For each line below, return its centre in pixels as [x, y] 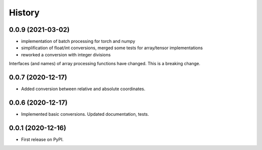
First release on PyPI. [42, 139]
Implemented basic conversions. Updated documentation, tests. [85, 114]
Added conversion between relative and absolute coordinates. [83, 89]
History [24, 13]
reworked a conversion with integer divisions [66, 55]
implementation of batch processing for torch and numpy [78, 41]
